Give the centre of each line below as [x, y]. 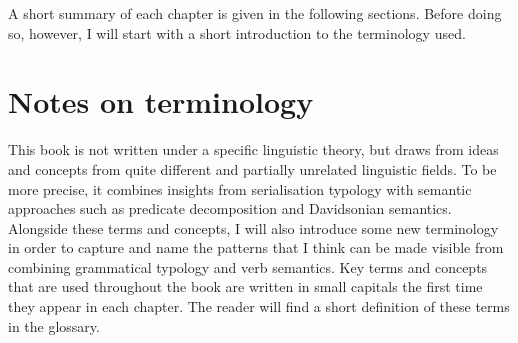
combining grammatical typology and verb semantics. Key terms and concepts [248, 266]
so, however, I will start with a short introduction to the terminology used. [237, 32]
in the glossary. [54, 325]
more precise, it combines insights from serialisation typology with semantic [240, 188]
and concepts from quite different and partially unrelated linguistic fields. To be [252, 168]
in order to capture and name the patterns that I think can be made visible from [256, 247]
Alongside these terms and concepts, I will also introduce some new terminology [253, 227]
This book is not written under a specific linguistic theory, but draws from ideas [253, 149]
